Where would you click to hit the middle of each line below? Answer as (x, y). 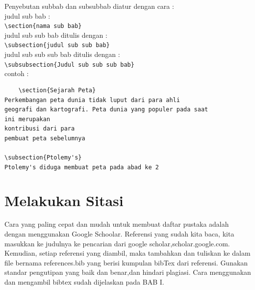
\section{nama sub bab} (43, 26)
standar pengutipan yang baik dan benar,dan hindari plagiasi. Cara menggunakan (128, 272)
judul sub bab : (27, 15)
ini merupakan (27, 119)
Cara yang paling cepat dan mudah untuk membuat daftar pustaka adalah (117, 224)
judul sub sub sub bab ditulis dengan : (62, 54)
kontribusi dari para (40, 129)
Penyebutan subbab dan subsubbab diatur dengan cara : (89, 6)
